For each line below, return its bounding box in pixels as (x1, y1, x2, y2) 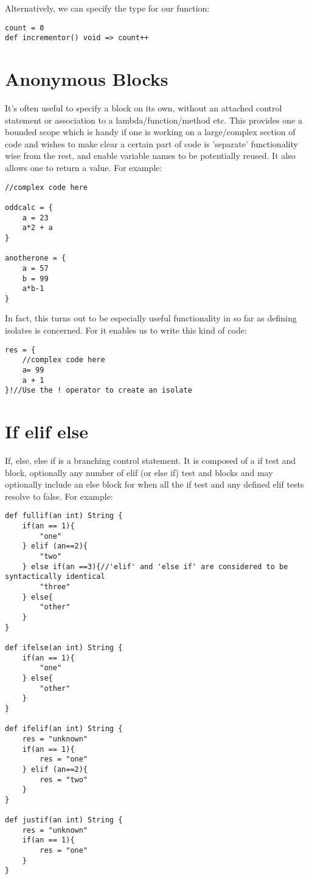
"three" (40, 583, 71, 592)
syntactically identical (5, 572, 105, 581)
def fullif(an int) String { (5, 511, 123, 520)
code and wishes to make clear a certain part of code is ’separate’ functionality (5, 137, 298, 150)
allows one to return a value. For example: (5, 161, 162, 173)
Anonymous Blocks (5, 66, 168, 91)
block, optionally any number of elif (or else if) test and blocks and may (5, 466, 273, 478)
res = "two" (40, 775, 88, 784)
